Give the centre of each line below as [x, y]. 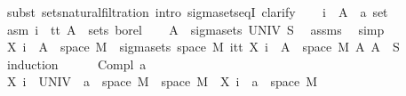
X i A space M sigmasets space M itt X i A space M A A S [203, 47]
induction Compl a [76, 64]
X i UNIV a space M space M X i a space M [162, 81]
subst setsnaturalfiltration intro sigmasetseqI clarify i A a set [197, 12]
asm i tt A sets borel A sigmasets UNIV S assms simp [195, 29]
